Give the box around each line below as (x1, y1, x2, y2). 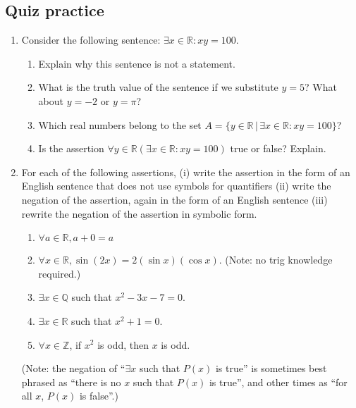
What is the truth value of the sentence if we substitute (38, 80, 278, 94)
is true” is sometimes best (215, 361, 327, 376)
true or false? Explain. (230, 141, 326, 156)
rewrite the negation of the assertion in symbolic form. (21, 206, 257, 221)
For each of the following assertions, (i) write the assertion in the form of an (21, 164, 350, 179)
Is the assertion (38, 141, 104, 156)
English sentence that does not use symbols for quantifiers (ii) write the (21, 178, 331, 193)
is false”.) (79, 388, 118, 403)
